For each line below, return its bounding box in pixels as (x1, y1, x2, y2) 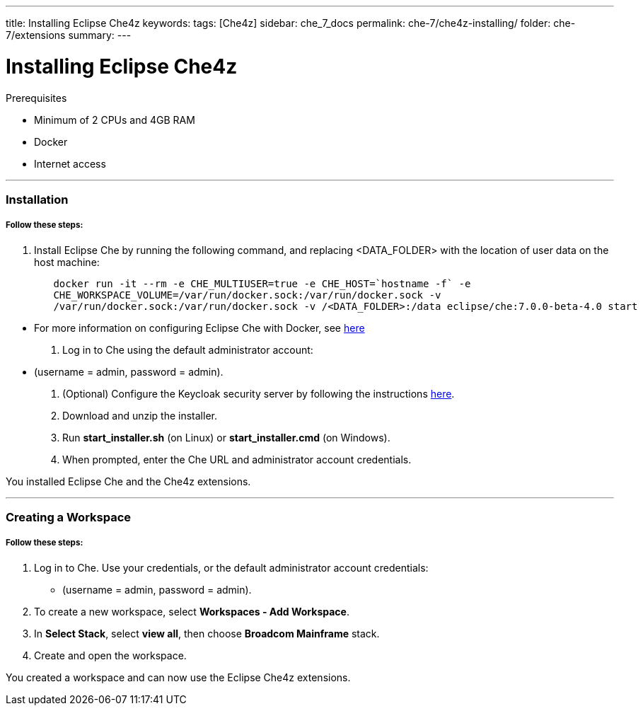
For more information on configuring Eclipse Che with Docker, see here (34, 321, 365, 334)
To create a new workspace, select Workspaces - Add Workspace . (34, 605, 349, 618)
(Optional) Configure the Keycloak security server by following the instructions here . (62, 387, 455, 400)
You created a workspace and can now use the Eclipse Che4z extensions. (6, 671, 351, 683)
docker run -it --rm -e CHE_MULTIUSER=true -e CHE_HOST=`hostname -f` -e (53, 277, 471, 289)
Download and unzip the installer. (62, 409, 217, 422)
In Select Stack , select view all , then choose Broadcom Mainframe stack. (34, 627, 380, 640)
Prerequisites (6, 91, 67, 104)
